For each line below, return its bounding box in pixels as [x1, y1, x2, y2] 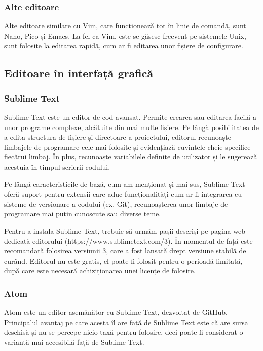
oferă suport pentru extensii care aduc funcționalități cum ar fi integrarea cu [4, 188, 242, 199]
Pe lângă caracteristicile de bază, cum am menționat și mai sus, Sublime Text [4, 178, 245, 189]
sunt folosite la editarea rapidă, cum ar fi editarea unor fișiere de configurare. [4, 40, 243, 51]
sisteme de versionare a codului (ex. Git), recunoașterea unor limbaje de [4, 198, 228, 209]
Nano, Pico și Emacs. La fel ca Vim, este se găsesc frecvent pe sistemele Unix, [4, 30, 246, 41]
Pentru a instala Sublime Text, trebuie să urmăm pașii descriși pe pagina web [4, 225, 245, 236]
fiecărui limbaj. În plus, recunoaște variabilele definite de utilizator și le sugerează [4, 151, 257, 162]
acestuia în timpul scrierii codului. [4, 161, 110, 172]
